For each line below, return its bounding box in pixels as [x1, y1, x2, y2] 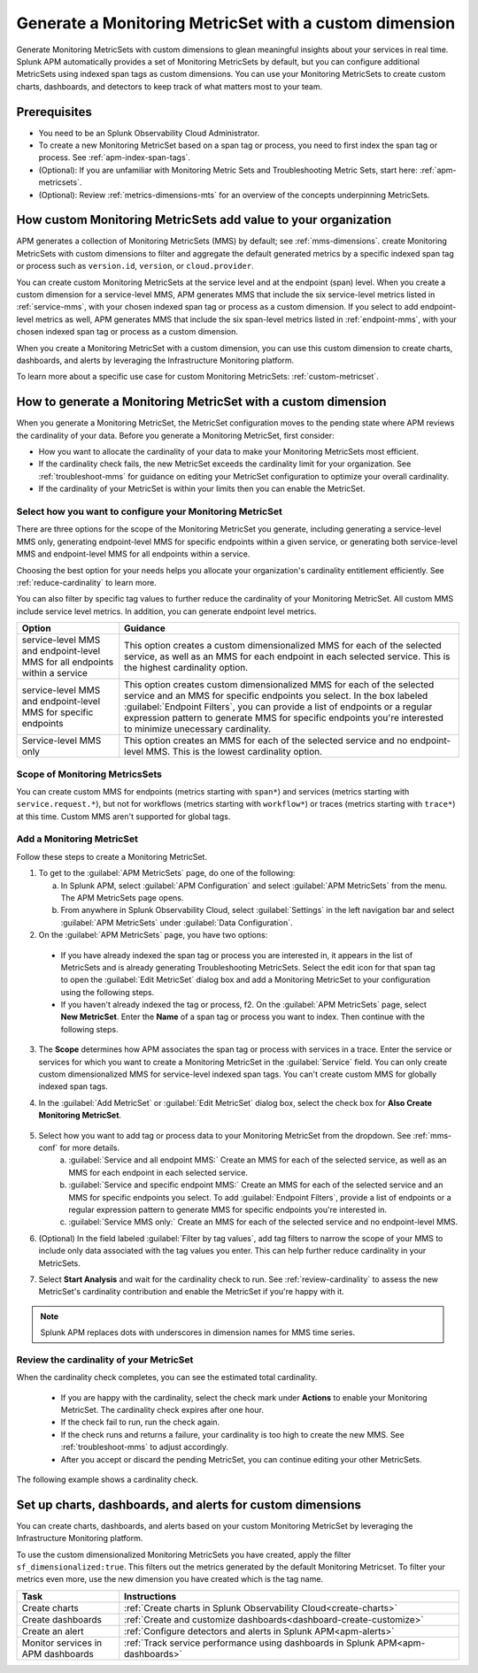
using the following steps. [60, 986, 155, 997]
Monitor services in [21, 1637, 102, 1649]
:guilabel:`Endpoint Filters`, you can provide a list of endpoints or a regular [124, 701, 433, 713]
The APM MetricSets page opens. [60, 892, 184, 902]
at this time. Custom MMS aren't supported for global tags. [16, 810, 231, 822]
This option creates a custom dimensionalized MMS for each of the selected [124, 640, 442, 652]
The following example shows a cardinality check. [16, 1474, 198, 1485]
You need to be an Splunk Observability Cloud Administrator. [38, 127, 260, 138]
